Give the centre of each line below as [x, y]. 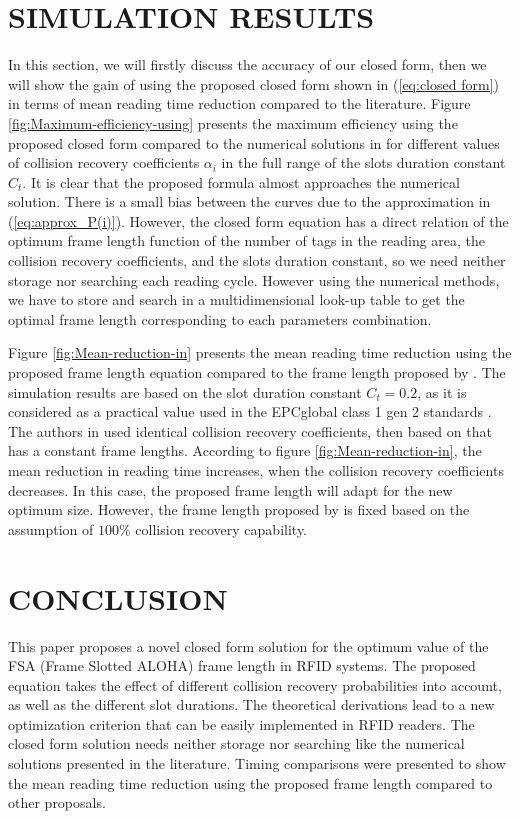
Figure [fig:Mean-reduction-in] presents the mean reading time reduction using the [260, 352]
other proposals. [57, 802]
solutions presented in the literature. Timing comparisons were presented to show [257, 763]
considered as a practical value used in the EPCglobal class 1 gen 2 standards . [250, 411]
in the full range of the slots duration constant [363, 162]
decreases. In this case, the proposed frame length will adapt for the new [230, 489]
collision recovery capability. [221, 528]
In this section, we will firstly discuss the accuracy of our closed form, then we [247, 64]
